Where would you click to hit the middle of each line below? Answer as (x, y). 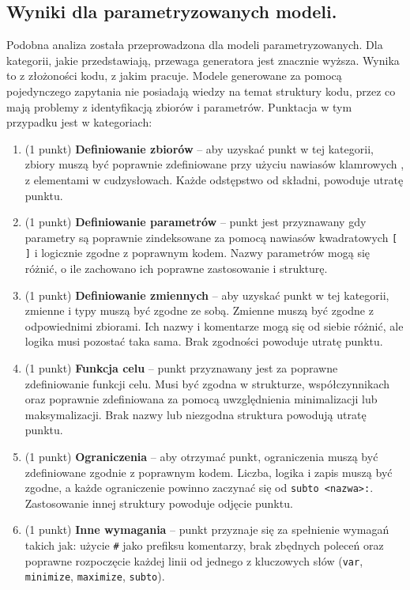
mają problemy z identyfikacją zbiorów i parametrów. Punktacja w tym (179, 106)
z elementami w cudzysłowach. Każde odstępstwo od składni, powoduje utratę (214, 179)
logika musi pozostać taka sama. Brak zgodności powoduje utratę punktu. (204, 341)
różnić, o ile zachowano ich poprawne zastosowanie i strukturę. (176, 269)
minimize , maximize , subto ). (95, 576)
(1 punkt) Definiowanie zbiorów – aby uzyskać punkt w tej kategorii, (199, 148)
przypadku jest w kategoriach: (79, 122)
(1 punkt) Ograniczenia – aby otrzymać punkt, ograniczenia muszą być (201, 456)
